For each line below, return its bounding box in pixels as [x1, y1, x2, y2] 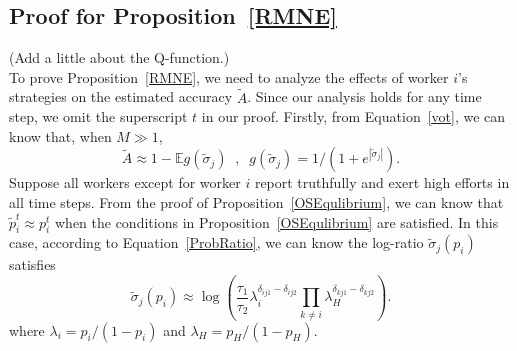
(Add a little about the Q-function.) [9, 47, 230, 68]
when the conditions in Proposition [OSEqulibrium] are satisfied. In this [54, 211, 499, 232]
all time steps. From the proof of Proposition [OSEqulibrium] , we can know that [9, 191, 504, 212]
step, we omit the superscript [9, 106, 188, 127]
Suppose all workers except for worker [9, 172, 241, 193]
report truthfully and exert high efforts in [254, 172, 510, 193]
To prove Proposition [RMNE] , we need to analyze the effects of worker [9, 66, 449, 87]
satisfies [9, 254, 56, 275]
